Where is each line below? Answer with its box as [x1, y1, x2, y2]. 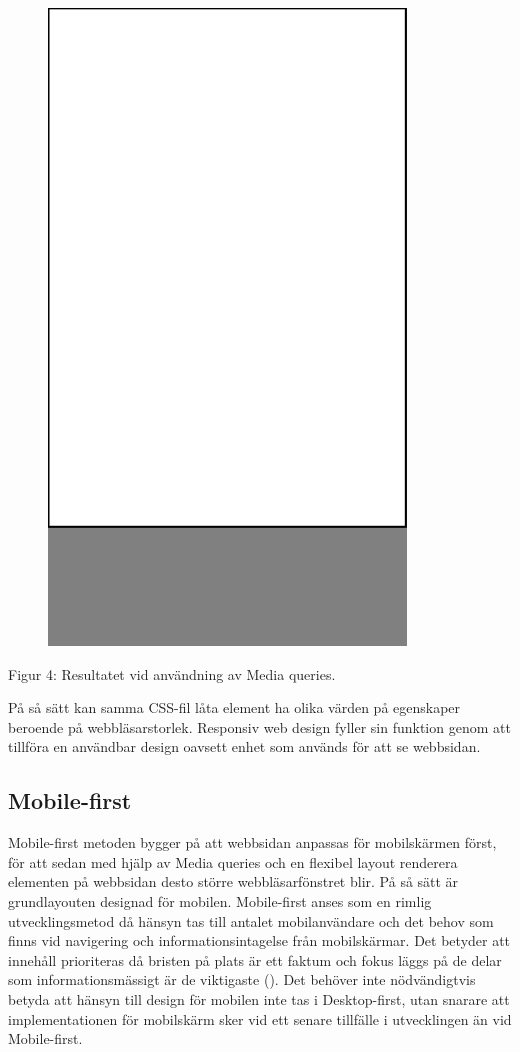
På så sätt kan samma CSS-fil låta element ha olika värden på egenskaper [8, 697, 461, 718]
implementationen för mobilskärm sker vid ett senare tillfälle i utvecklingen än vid [8, 1008, 512, 1029]
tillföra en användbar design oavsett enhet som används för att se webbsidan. [8, 736, 481, 757]
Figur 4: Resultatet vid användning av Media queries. [8, 663, 336, 684]
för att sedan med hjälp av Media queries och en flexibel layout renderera [8, 851, 458, 872]
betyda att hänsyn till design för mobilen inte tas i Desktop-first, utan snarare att [8, 988, 510, 1009]
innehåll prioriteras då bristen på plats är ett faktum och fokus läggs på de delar [8, 949, 502, 970]
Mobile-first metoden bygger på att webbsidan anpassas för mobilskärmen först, [8, 832, 497, 853]
